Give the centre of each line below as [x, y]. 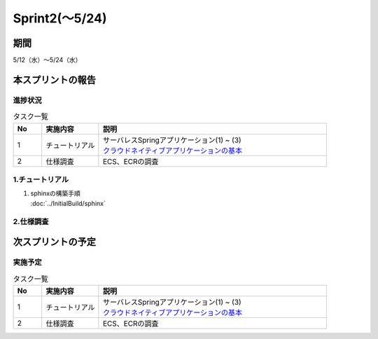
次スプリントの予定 [54, 242]
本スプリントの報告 [54, 79]
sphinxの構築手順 [55, 193]
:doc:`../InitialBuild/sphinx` [68, 203]
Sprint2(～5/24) [60, 18]
